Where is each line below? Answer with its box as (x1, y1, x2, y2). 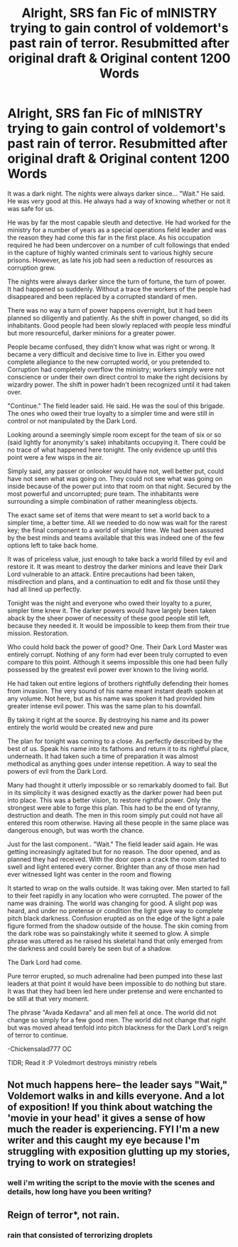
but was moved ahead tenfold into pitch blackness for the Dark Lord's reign (7, 1023, 229, 1032)
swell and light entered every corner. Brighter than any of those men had (7, 862, 220, 871)
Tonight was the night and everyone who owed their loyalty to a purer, (7, 598, 212, 607)
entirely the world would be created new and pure (7, 723, 153, 731)
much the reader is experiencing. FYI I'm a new (7, 1123, 220, 1135)
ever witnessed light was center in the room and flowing (7, 870, 172, 878)
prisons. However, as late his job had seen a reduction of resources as (7, 256, 213, 264)
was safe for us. (7, 204, 55, 212)
